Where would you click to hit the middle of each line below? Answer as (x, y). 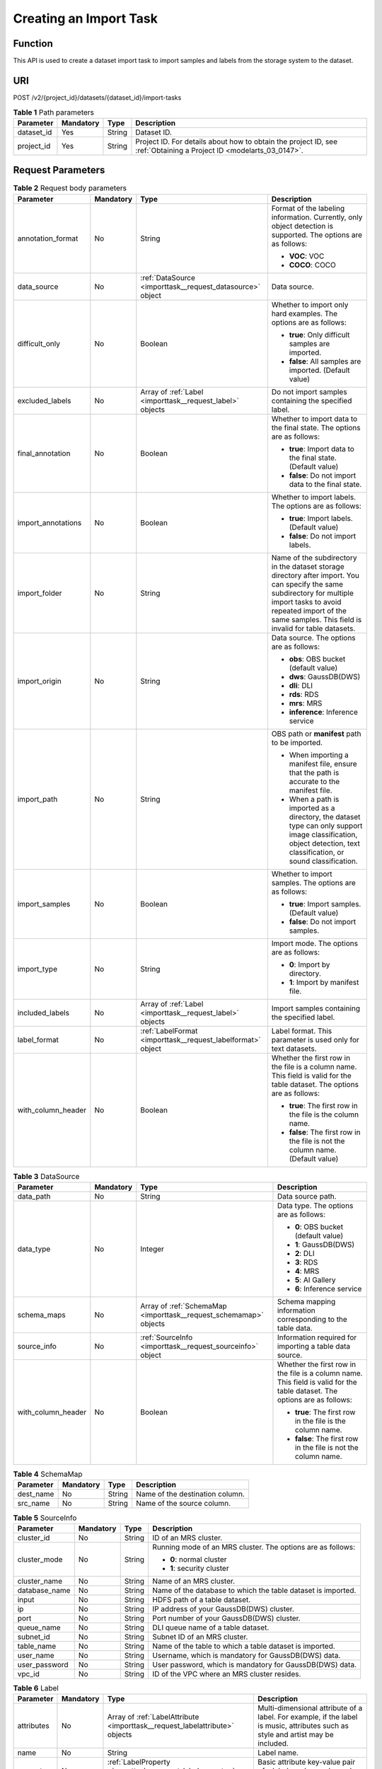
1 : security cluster (199, 1568)
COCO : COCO (312, 265)
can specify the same (307, 584)
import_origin (39, 681)
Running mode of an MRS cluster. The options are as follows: (254, 1547)
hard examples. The (305, 313)
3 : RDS (306, 1262)
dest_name (36, 1494)
